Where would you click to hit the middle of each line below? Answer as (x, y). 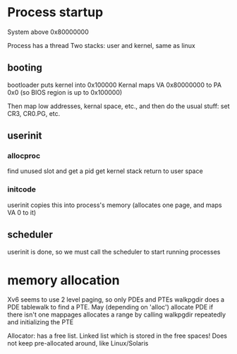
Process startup (55, 12)
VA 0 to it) (22, 212)
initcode (22, 189)
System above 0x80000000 (48, 32)
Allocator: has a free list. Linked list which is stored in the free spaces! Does (117, 336)
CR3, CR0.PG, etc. (34, 113)
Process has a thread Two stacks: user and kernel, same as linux (101, 45)
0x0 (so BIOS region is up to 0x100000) (65, 92)
